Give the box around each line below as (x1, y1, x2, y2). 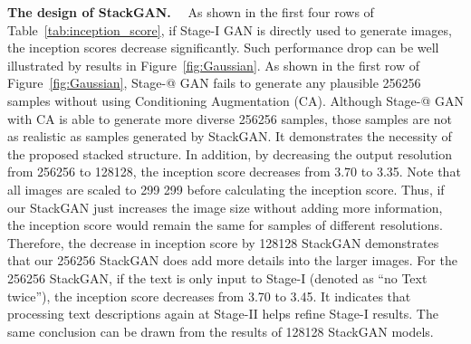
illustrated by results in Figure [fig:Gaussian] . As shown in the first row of (7, 55, 419, 74)
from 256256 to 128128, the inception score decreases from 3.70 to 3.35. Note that (7, 162, 461, 181)
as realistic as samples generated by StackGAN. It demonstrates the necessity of (7, 127, 452, 146)
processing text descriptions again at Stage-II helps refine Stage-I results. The (7, 304, 438, 323)
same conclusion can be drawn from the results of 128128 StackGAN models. (7, 321, 434, 340)
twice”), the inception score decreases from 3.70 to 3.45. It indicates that (7, 286, 411, 305)
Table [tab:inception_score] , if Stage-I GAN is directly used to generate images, (7, 20, 452, 39)
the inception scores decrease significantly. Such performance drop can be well (7, 38, 439, 57)
